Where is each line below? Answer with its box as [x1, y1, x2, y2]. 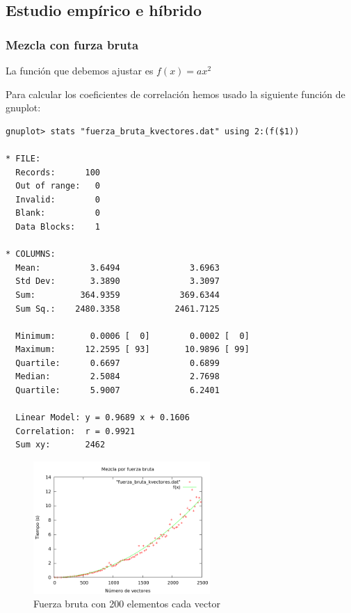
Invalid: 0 [15, 194, 101, 205]
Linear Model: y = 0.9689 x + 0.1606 [15, 413, 190, 423]
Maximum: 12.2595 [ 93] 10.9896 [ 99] [15, 344, 250, 355]
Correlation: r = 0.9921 [15, 426, 136, 436]
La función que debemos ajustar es [6, 63, 154, 77]
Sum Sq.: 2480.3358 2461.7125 [15, 303, 220, 314]
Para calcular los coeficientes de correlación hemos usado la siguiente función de [6, 86, 345, 101]
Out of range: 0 [15, 181, 101, 191]
